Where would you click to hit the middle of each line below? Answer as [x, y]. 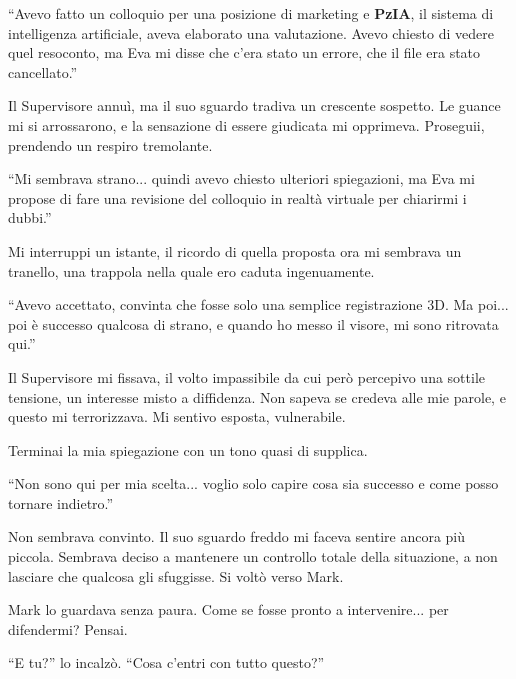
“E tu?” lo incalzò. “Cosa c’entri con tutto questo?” [166, 662]
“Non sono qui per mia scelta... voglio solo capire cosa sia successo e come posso [253, 483]
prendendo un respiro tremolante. [110, 144]
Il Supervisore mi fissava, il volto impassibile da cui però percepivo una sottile [247, 376]
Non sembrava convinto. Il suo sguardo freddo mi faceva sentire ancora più [237, 536]
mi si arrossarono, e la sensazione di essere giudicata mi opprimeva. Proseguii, [246, 124]
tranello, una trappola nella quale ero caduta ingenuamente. [191, 270]
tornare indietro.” [61, 502]
